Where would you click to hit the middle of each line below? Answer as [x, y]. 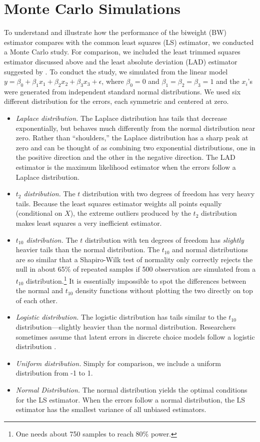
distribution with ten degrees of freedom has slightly [164, 239]
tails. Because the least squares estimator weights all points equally [119, 203]
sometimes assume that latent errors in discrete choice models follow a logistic [135, 336]
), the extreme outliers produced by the [130, 213]
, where [113, 81]
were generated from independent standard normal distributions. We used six [122, 91]
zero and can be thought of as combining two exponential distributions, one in [135, 147]
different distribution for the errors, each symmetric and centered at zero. [116, 101]
